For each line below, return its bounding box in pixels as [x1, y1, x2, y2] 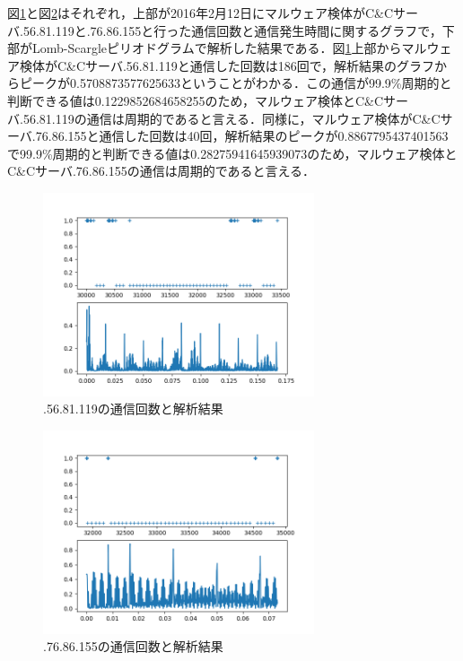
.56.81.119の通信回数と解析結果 [43, 399, 223, 418]
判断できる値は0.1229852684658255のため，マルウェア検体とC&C [7, 91, 384, 109]
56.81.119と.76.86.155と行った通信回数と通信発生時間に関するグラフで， [22, 21, 442, 39]
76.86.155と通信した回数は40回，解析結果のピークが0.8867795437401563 [35, 126, 449, 145]
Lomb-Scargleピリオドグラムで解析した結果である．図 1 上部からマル [31, 39, 427, 57]
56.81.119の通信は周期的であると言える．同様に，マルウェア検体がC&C [22, 109, 441, 127]
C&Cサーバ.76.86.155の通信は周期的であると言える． [7, 161, 316, 180]
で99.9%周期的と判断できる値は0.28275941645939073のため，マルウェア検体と [7, 144, 458, 162]
